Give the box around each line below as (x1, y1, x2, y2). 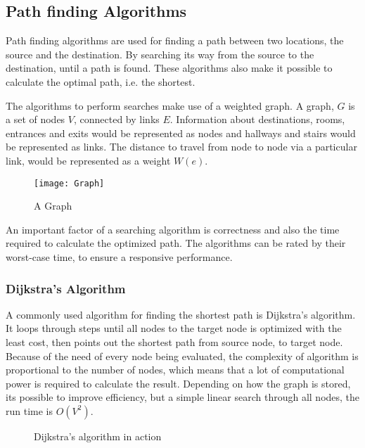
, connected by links (73, 112, 160, 127)
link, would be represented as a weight (6, 153, 171, 167)
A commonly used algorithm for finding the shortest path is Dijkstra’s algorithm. (6, 307, 356, 321)
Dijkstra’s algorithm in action (34, 428, 162, 443)
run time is (6, 403, 53, 418)
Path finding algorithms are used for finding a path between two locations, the (6, 33, 344, 48)
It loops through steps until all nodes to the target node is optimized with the (6, 321, 342, 335)
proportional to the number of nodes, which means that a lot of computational (6, 362, 345, 377)
